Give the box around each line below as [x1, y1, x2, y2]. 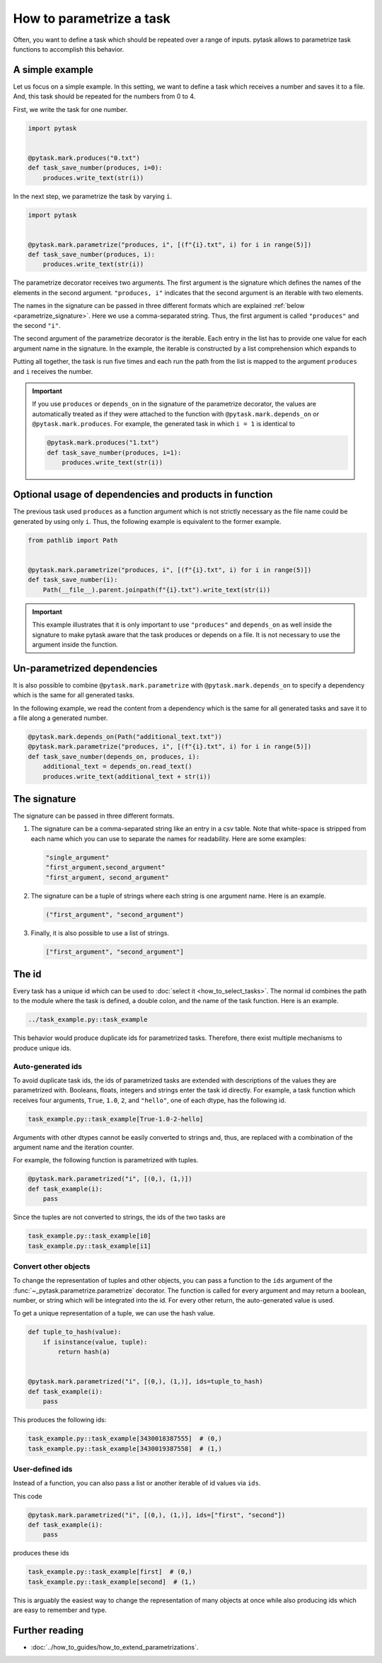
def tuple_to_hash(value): [28, 1328, 122, 1336]
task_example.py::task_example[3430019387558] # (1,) [28, 1444, 222, 1453]
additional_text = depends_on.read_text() [42, 762, 192, 771]
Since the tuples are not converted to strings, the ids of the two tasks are [13, 1213, 226, 1221]
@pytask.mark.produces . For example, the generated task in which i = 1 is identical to [32, 420, 296, 428]
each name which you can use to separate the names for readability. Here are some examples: [30, 834, 307, 842]
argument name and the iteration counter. [13, 1143, 134, 1152]
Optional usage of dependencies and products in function [13, 488, 273, 501]
